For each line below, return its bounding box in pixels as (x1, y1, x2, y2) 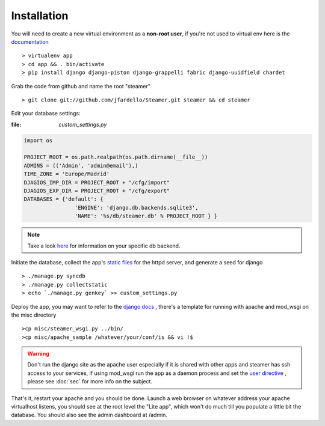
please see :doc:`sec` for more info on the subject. (27, 378, 153, 385)
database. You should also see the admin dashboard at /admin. (11, 412, 168, 419)
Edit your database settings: (11, 110, 81, 117)
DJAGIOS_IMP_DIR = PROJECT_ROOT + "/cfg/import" (23, 179, 170, 186)
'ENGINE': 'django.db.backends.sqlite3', (74, 204, 199, 211)
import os (23, 137, 53, 144)
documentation (11, 38, 49, 45)
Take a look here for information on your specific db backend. (27, 242, 181, 249)
